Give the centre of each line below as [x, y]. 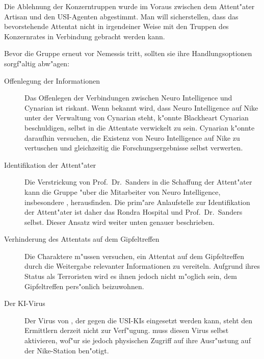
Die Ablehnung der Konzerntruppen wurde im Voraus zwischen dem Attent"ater [129, 6]
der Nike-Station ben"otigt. [67, 350]
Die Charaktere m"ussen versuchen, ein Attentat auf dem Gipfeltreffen [134, 256]
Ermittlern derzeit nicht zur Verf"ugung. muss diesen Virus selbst [127, 330]
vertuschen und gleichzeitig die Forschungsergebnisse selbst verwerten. [134, 148]
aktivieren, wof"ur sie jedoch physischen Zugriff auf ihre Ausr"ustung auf [138, 340]
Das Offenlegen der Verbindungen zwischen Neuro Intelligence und [128, 98]
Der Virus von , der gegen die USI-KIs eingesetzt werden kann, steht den [139, 320]
